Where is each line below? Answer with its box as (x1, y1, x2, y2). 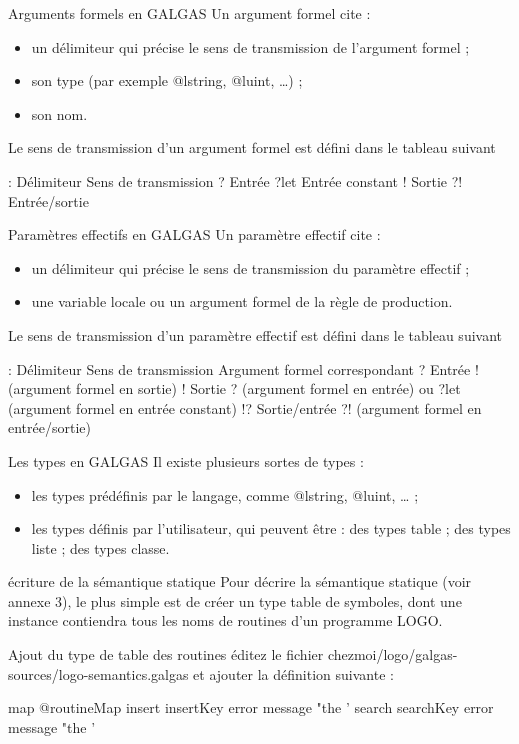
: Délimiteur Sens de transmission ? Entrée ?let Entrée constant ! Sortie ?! (8, 170, 463, 191)
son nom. (31, 103, 88, 124)
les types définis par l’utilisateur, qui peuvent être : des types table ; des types (31, 518, 511, 539)
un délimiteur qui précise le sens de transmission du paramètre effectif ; (31, 257, 470, 278)
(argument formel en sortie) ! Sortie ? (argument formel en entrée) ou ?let (8, 378, 461, 399)
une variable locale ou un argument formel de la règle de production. (31, 291, 453, 312)
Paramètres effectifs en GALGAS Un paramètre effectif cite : (8, 224, 381, 245)
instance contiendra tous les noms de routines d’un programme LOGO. (8, 610, 443, 631)
